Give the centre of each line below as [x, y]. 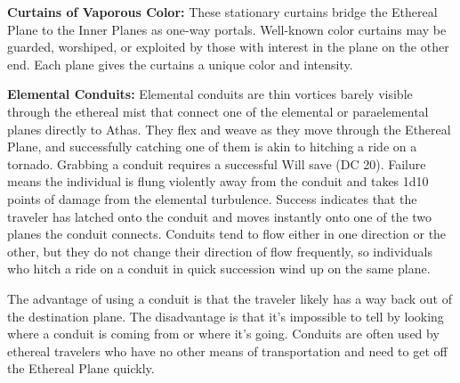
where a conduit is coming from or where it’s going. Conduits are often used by [223, 334]
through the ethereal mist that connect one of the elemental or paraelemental [218, 111]
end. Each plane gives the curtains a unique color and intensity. [180, 64]
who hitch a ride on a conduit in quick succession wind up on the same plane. [219, 269]
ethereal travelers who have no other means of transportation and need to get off [227, 350]
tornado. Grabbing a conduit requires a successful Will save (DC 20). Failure [217, 163]
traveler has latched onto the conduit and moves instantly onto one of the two [220, 216]
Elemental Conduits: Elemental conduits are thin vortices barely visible [210, 94]
